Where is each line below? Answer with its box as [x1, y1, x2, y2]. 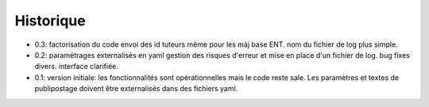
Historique [14, 12, 87, 29]
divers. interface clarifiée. [34, 62, 119, 71]
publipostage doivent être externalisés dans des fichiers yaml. [34, 84, 238, 94]
